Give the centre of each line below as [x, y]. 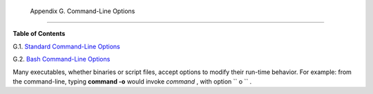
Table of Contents [39, 34]
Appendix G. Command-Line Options [83, 11]
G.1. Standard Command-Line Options [66, 46]
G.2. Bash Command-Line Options [61, 59]
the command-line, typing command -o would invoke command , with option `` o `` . [132, 81]
